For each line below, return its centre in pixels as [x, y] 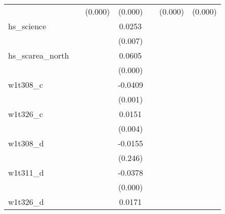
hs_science [27, 26]
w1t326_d [26, 202]
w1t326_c [26, 114]
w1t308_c [26, 85]
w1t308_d [26, 143]
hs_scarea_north [39, 55]
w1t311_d [26, 172]
